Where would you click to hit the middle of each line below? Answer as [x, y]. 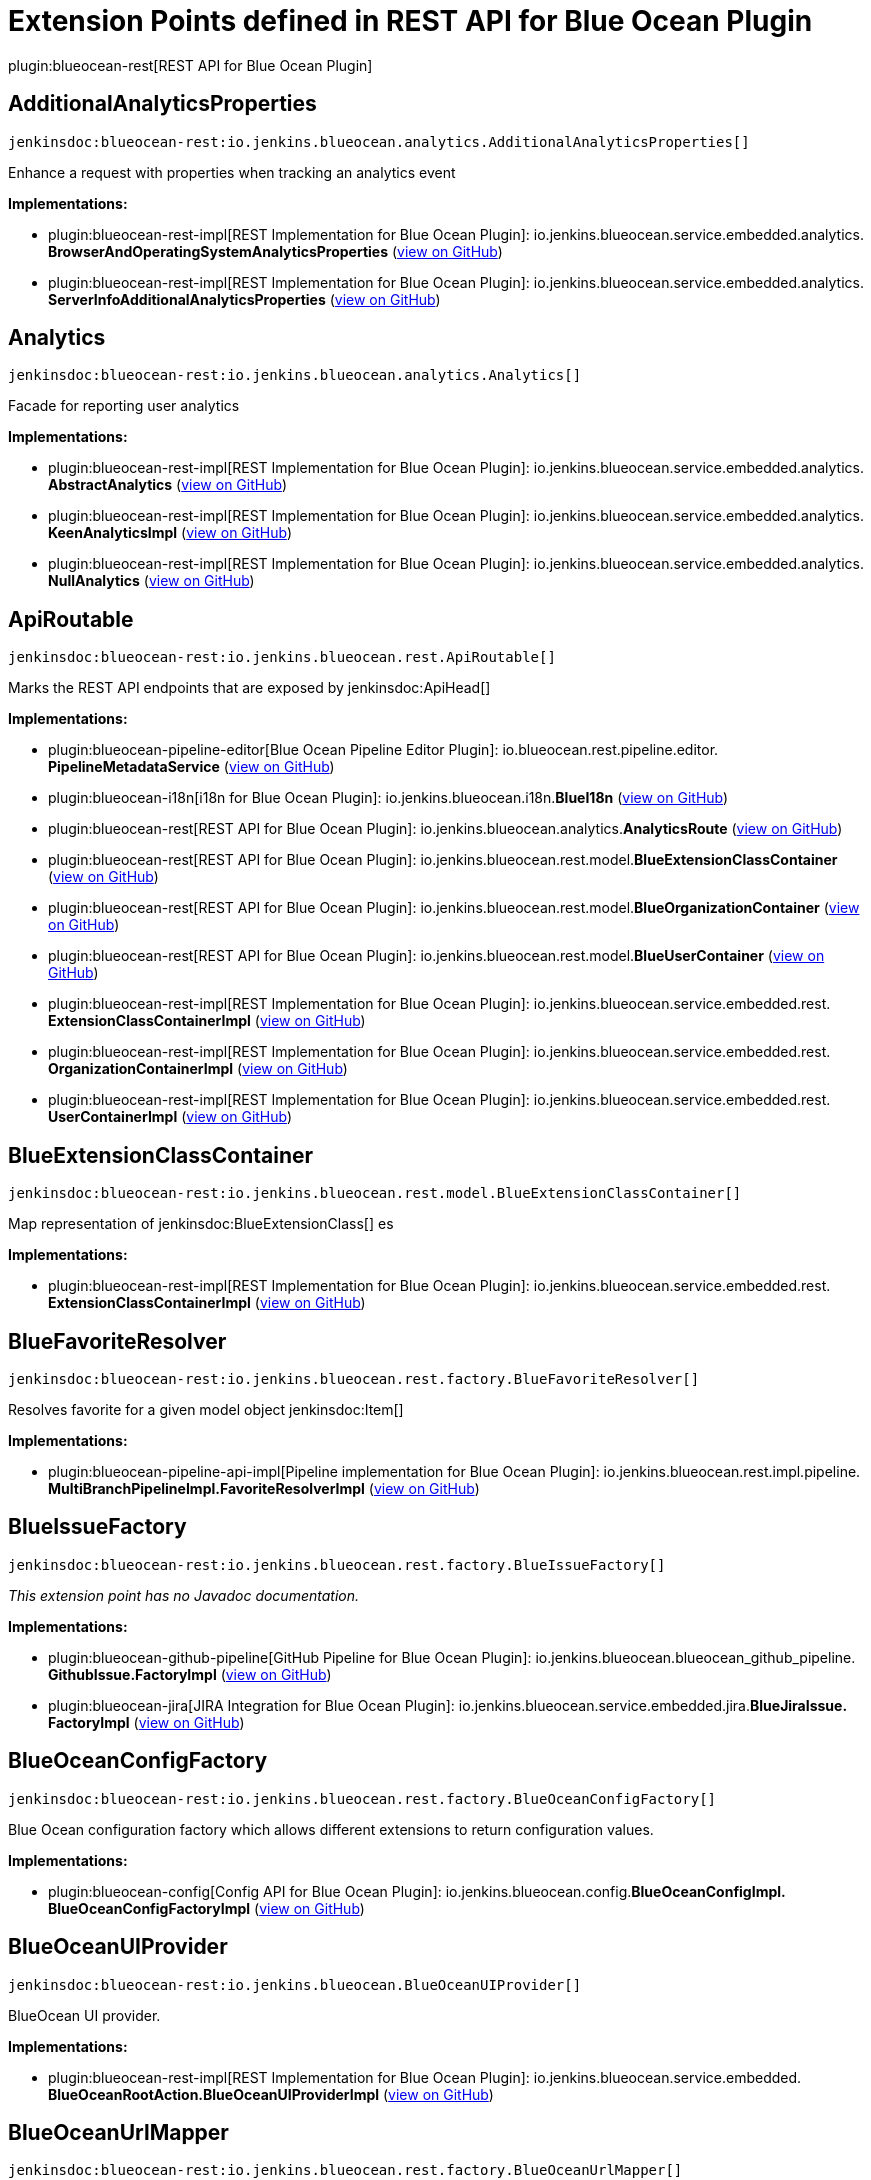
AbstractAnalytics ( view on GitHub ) [167, 485]
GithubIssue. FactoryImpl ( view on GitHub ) [190, 1674]
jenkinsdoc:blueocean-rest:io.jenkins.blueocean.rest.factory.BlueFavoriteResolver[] [354, 1378]
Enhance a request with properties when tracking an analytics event [232, 172]
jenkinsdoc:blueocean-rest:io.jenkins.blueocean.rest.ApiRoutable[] [282, 657]
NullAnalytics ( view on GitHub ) [151, 581]
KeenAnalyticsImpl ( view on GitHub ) [170, 533]
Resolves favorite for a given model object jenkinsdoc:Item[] [206, 1409]
